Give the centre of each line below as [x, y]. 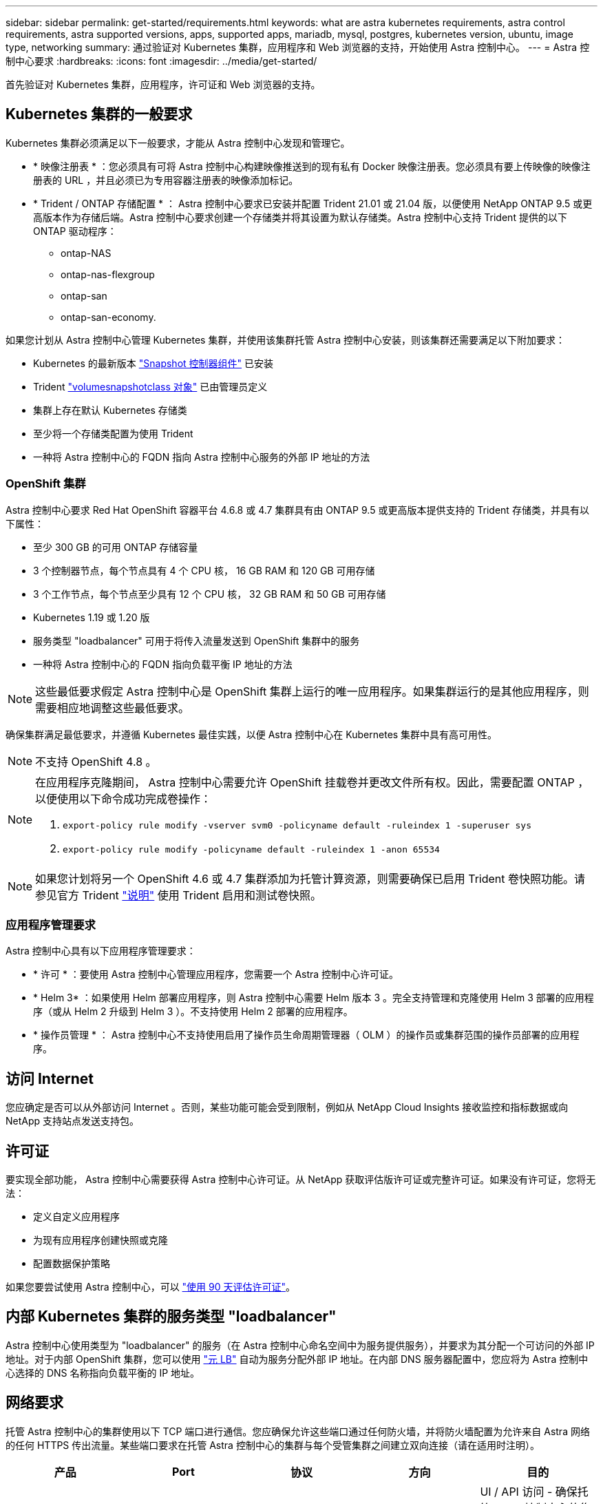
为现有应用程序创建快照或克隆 [100, 1240]
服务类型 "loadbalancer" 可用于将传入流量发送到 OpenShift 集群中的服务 [197, 640]
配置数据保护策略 [72, 1264]
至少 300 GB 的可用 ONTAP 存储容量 [116, 547]
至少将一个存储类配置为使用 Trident [113, 433]
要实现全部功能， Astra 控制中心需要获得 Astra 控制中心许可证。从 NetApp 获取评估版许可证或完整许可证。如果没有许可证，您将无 [301, 1180]
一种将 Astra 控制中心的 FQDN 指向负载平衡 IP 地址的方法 [163, 664]
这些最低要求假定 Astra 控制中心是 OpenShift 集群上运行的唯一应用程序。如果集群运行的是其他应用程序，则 [312, 691]
